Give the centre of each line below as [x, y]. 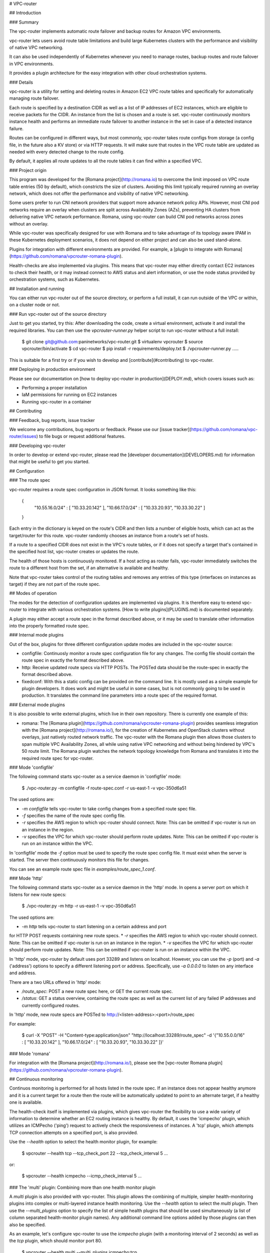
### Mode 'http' [26, 878]
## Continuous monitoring [36, 1079]
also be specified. [27, 1224]
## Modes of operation [33, 593]
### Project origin [28, 170]
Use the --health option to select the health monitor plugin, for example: [83, 1142]
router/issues [23, 437]
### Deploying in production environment [52, 369]
